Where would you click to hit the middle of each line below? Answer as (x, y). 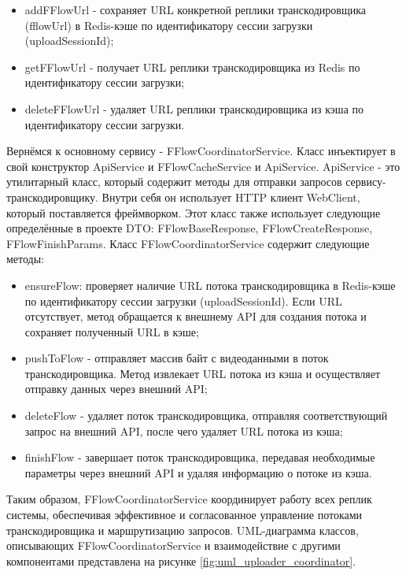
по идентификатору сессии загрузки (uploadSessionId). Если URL (183, 300)
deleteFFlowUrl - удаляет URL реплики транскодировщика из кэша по (194, 108)
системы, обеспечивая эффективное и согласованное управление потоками (185, 515)
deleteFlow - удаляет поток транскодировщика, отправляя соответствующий (206, 415)
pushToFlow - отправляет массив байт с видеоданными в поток (177, 358)
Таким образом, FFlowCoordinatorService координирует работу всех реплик (189, 499)
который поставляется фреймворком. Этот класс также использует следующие (194, 212)
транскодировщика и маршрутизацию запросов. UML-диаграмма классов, (183, 530)
